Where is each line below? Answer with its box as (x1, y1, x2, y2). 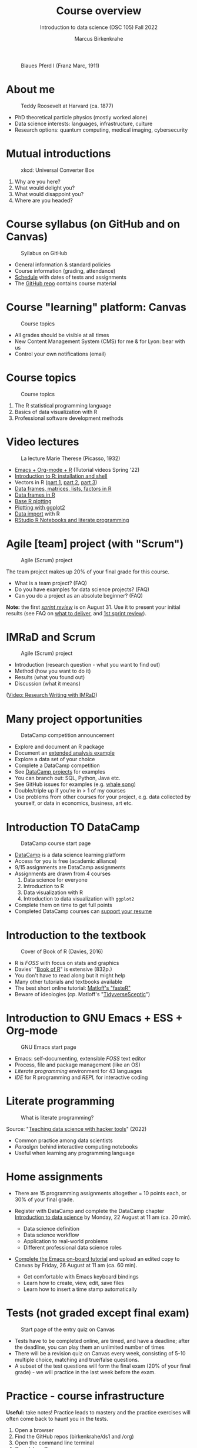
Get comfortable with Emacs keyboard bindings (23, 1273, 139, 1280)
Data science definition (23, 1225, 79, 1232)
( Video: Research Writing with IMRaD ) (6, 692, 98, 699)
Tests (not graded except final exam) (6, 1306, 190, 1320)
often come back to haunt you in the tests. (6, 1415, 109, 1422)
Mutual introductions (6, 147, 111, 161)
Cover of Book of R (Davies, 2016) (21, 948, 103, 955)
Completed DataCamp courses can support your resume (14, 908, 152, 915)
